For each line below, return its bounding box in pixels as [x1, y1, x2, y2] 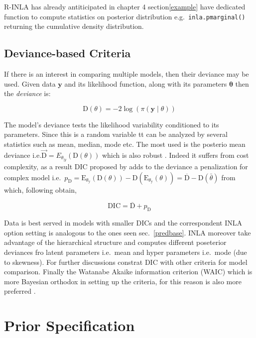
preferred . [4, 286, 36, 296]
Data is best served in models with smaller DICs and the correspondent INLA [4, 218, 243, 228]
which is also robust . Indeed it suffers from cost [102, 149, 249, 160]
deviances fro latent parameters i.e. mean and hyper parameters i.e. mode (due [4, 246, 247, 257]
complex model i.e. [4, 172, 61, 182]
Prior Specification [4, 315, 135, 336]
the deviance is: [4, 88, 51, 99]
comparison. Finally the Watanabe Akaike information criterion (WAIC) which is [4, 266, 253, 277]
